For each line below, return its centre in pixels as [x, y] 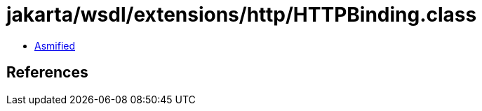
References [47, 73]
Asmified [55, 45]
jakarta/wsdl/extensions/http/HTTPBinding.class [242, 15]
